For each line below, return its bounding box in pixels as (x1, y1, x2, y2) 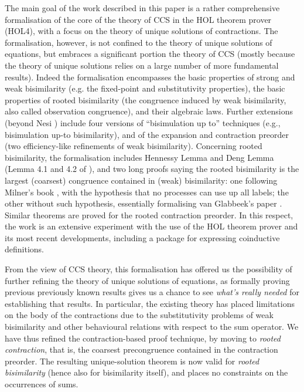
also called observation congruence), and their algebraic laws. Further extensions (5, 105, 293, 117)
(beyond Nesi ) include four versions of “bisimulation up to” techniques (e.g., (5, 116, 281, 129)
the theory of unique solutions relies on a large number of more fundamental (5, 59, 279, 71)
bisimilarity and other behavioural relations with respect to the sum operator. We (5, 320, 299, 333)
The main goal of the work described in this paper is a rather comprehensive (5, 2, 280, 13)
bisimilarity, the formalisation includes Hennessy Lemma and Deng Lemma (5, 151, 274, 163)
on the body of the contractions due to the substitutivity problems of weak (5, 309, 274, 321)
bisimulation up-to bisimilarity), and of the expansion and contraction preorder (5, 128, 289, 140)
